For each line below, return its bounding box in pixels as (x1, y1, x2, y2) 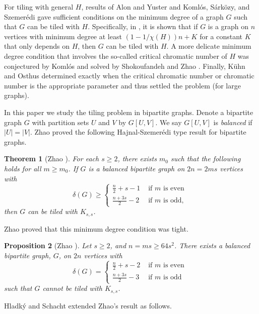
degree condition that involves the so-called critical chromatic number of (4, 50, 227, 61)
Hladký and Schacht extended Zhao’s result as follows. (4, 300, 172, 310)
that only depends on (4, 41, 70, 51)
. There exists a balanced (174, 240, 250, 251)
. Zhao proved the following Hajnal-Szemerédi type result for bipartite (30, 127, 246, 137)
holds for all (4, 163, 41, 173)
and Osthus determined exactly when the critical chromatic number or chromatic (4, 70, 254, 81)
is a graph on (208, 21, 249, 32)
